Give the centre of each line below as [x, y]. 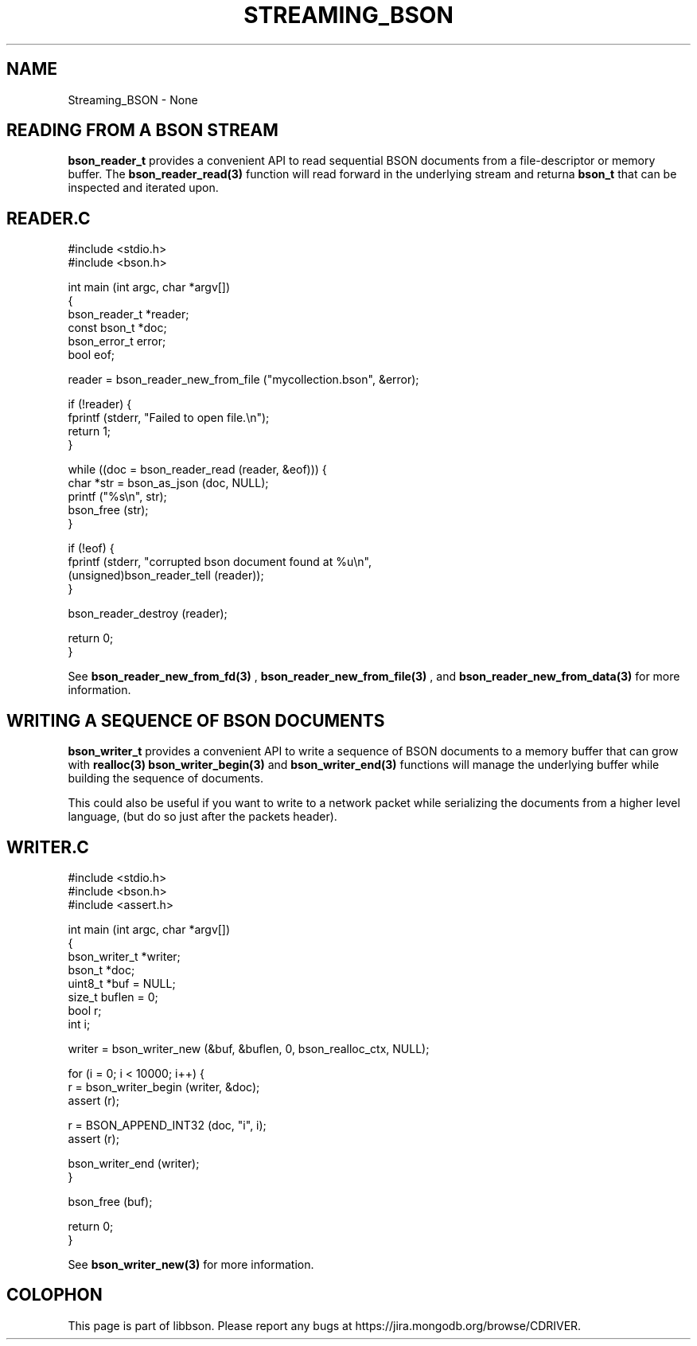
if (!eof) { [91, 548]
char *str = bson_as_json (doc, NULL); [168, 483]
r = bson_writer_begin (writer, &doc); [164, 1087]
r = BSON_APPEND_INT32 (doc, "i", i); [167, 1125]
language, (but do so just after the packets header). [202, 817]
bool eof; [92, 355]
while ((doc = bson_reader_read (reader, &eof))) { [197, 470]
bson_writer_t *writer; [124, 956]
